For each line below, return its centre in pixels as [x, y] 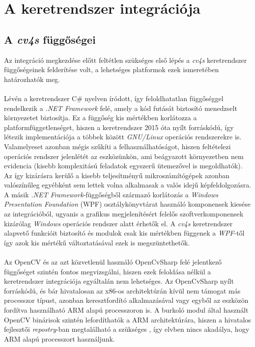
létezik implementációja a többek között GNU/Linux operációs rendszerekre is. [123, 137]
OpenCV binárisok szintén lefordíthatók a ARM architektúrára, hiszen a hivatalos [127, 319]
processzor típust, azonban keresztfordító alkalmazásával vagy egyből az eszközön [126, 300]
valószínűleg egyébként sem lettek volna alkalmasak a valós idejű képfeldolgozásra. [128, 185]
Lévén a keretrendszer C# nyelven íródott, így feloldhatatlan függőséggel [114, 98]
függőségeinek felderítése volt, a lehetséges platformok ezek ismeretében [112, 69]
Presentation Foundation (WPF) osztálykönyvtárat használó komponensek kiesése [127, 204]
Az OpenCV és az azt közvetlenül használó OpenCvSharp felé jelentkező [113, 262]
